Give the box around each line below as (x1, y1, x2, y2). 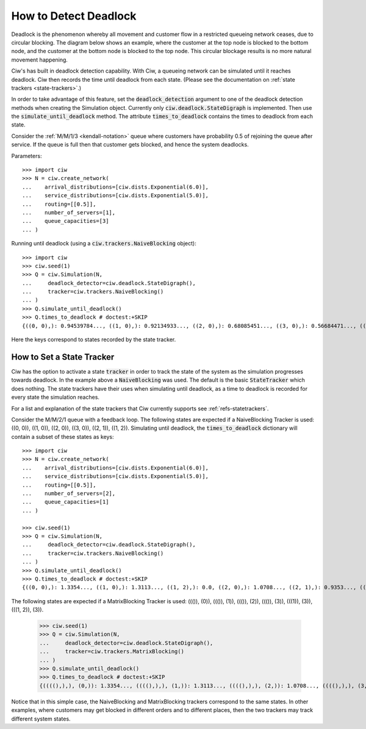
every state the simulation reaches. (11, 394, 100, 401)
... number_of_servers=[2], (22, 490, 116, 497)
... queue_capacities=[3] (22, 217, 109, 225)
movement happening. (11, 56, 68, 63)
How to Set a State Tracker (11, 352, 115, 362)
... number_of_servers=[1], (22, 209, 116, 216)
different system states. (11, 715, 71, 722)
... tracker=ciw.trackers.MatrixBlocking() (39, 648, 184, 655)
